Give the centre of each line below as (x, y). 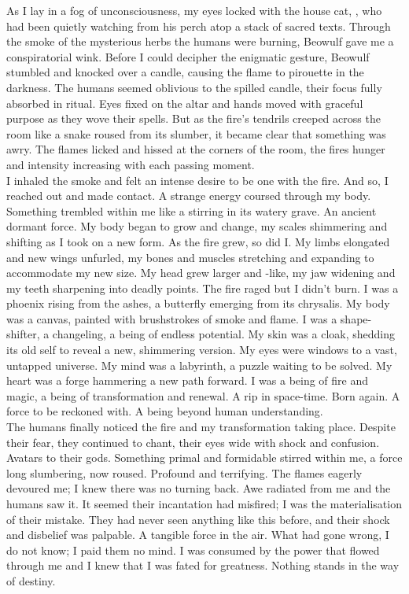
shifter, (23, 334)
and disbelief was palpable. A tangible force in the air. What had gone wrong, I (198, 535)
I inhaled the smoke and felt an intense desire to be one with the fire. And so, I (197, 180)
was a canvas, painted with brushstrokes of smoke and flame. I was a (172, 318)
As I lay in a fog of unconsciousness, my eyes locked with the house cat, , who (194, 10)
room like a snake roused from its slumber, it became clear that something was (196, 133)
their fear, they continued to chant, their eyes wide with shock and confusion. (193, 442)
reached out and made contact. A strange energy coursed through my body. (189, 196)
